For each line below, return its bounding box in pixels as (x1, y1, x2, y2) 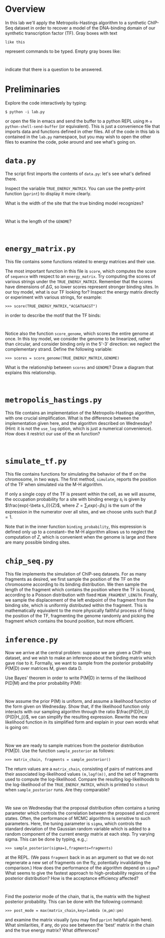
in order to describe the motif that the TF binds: (5, 312, 101, 318)
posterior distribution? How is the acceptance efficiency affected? (5, 876, 139, 881)
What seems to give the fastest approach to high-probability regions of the (5, 870, 156, 876)
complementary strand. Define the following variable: (5, 346, 113, 352)
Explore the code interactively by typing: (5, 100, 87, 106)
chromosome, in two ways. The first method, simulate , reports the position (5, 476, 157, 482)
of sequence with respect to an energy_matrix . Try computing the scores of (5, 273, 156, 279)
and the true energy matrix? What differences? (5, 927, 100, 933)
